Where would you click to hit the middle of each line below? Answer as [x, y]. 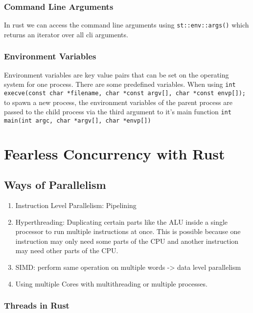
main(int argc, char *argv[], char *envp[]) [78, 120]
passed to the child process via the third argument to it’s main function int [118, 112]
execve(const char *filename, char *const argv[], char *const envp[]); [125, 93]
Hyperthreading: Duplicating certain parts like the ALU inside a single [122, 222]
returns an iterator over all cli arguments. [66, 34]
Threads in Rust [37, 305]
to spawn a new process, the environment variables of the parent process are [118, 102]
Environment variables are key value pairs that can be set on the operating [116, 74]
